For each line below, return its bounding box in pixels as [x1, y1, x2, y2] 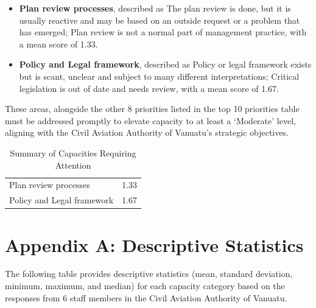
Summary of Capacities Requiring [10, 146, 136, 159]
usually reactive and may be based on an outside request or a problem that [19, 13, 300, 26]
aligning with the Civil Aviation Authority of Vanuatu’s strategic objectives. [5, 126, 289, 139]
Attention [55, 158, 91, 171]
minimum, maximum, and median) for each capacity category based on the [5, 279, 285, 292]
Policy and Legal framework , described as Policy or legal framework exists [19, 58, 312, 71]
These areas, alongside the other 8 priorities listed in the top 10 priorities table [5, 102, 300, 115]
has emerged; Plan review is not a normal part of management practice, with [19, 26, 307, 38]
